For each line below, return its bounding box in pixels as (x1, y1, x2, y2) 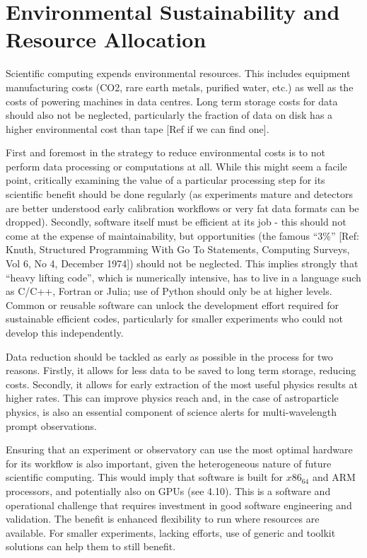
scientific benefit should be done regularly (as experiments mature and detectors (6, 187, 353, 202)
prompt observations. (6, 418, 97, 433)
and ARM (312, 470, 356, 484)
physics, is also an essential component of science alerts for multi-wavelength (6, 404, 337, 419)
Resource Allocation (6, 25, 206, 54)
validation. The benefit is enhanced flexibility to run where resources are (6, 511, 320, 526)
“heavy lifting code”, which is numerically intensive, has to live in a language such (6, 269, 361, 284)
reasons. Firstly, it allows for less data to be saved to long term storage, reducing (6, 363, 356, 378)
